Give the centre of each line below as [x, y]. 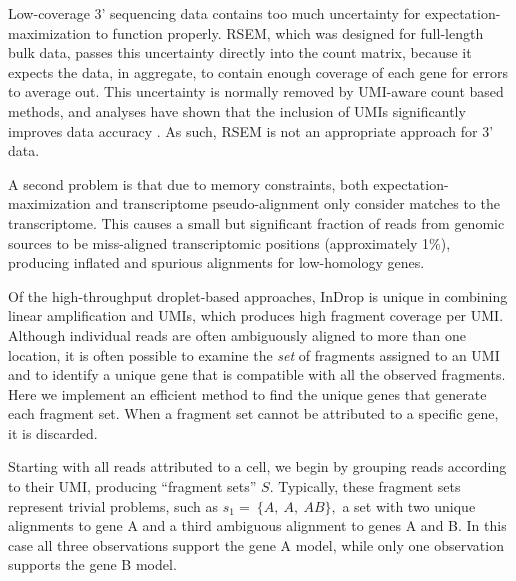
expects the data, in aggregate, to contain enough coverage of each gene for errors [258, 71]
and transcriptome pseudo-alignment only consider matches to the [297, 203]
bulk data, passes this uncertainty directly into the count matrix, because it [240, 52]
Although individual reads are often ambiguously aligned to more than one [237, 334]
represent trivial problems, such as [113, 505]
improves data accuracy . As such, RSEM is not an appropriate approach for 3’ [251, 130]
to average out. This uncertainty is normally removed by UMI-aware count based [256, 91]
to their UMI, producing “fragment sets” [132, 486]
